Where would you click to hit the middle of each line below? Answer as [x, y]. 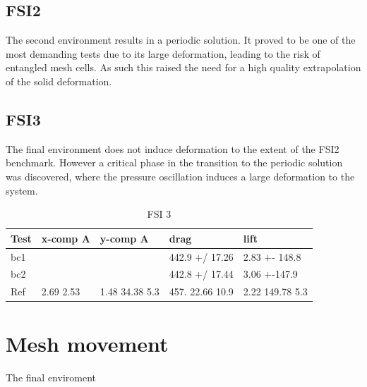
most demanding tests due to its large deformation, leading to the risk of [163, 53]
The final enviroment [51, 377]
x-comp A [66, 238]
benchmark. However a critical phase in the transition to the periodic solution [174, 162]
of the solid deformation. [59, 81]
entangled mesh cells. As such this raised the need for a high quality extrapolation [183, 67]
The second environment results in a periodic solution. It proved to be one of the [181, 40]
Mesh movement [87, 343]
